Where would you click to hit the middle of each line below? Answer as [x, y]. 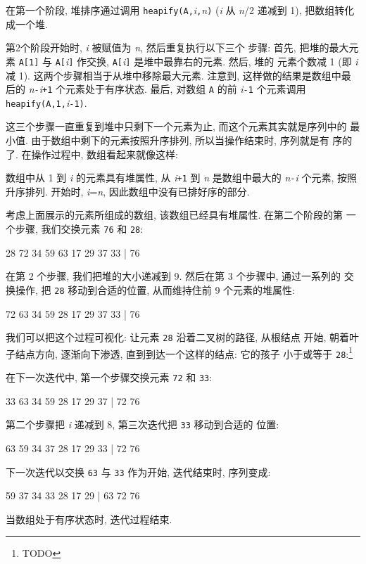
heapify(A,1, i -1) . [46, 102]
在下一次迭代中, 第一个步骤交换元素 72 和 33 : [109, 377]
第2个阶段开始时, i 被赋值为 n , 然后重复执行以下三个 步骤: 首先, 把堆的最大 [177, 47]
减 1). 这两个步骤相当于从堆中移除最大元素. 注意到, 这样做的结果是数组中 [173, 75]
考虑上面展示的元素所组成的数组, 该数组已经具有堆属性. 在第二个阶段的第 [175, 215]
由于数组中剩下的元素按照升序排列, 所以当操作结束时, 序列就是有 [180, 140]
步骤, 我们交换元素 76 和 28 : [79, 229]
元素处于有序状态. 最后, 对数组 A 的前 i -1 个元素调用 [186, 89]
